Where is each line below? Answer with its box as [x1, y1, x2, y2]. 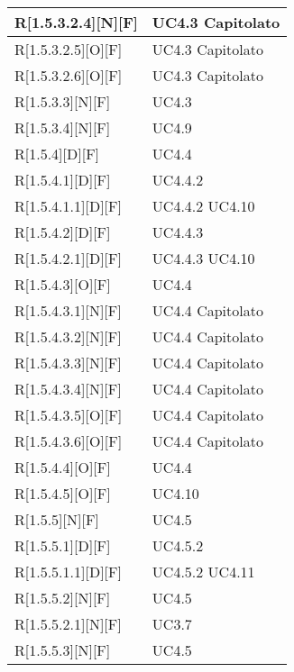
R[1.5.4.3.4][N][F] [14, 378, 122, 399]
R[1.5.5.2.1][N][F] [14, 613, 122, 634]
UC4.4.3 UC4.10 [152, 248, 255, 268]
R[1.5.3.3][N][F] [14, 91, 111, 112]
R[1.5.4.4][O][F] [14, 457, 111, 477]
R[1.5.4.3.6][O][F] [14, 431, 123, 451]
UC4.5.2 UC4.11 [152, 561, 255, 582]
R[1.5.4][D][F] [14, 143, 100, 164]
